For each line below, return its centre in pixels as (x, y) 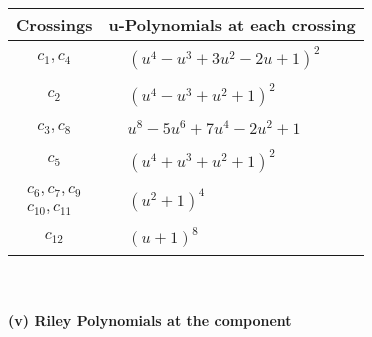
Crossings (54, 24)
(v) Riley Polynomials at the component (150, 320)
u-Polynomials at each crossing (232, 24)
